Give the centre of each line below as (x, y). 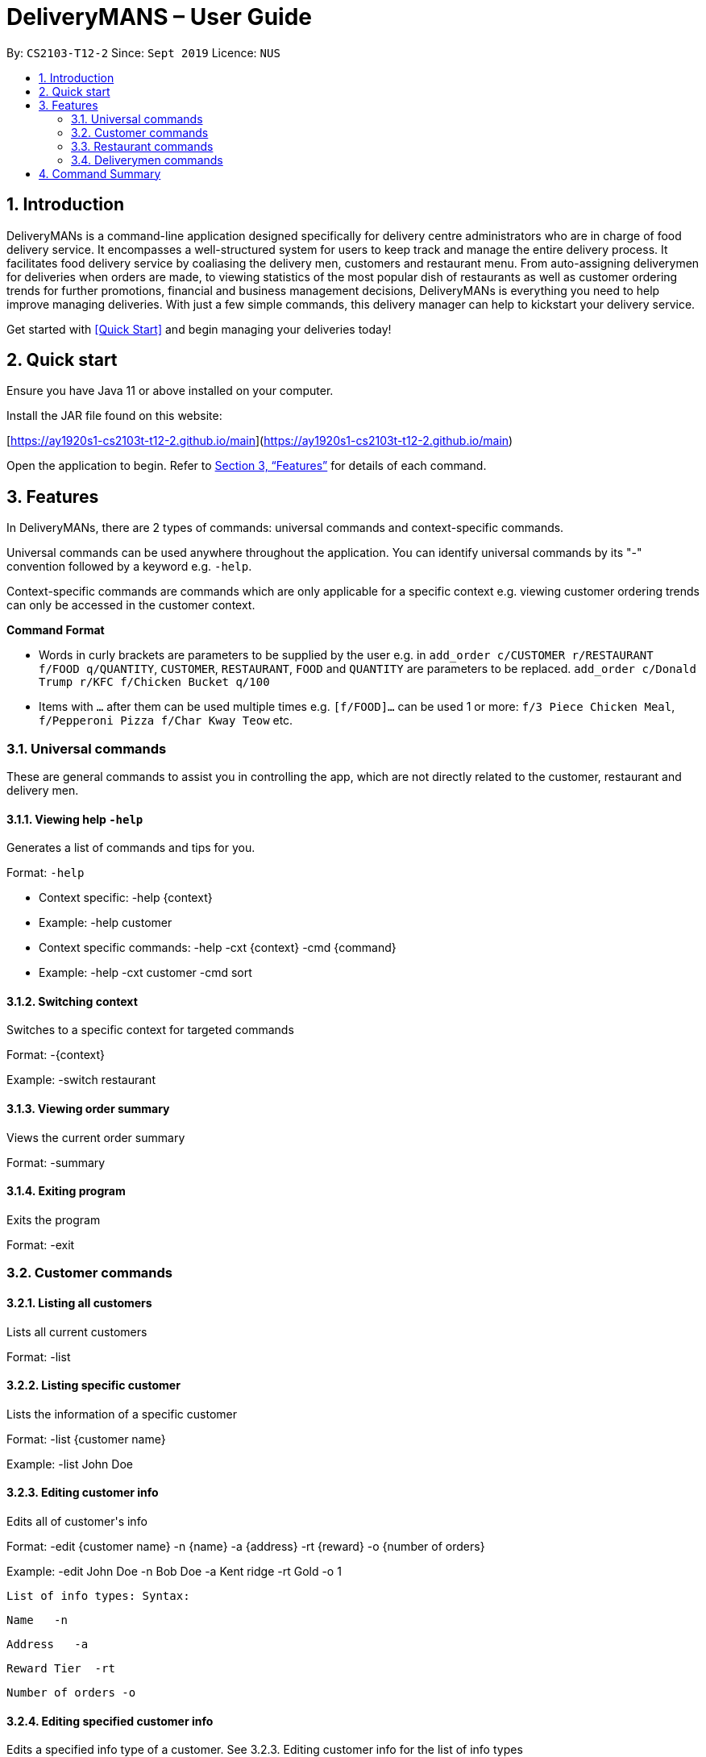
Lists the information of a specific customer (122, 1414)
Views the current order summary (96, 1137)
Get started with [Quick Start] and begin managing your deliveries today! (199, 329)
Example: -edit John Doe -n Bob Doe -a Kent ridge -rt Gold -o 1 (174, 1571)
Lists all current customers (77, 1331)
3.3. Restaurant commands (142, 146)
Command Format (56, 630)
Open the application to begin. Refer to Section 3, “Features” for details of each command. (247, 466)
